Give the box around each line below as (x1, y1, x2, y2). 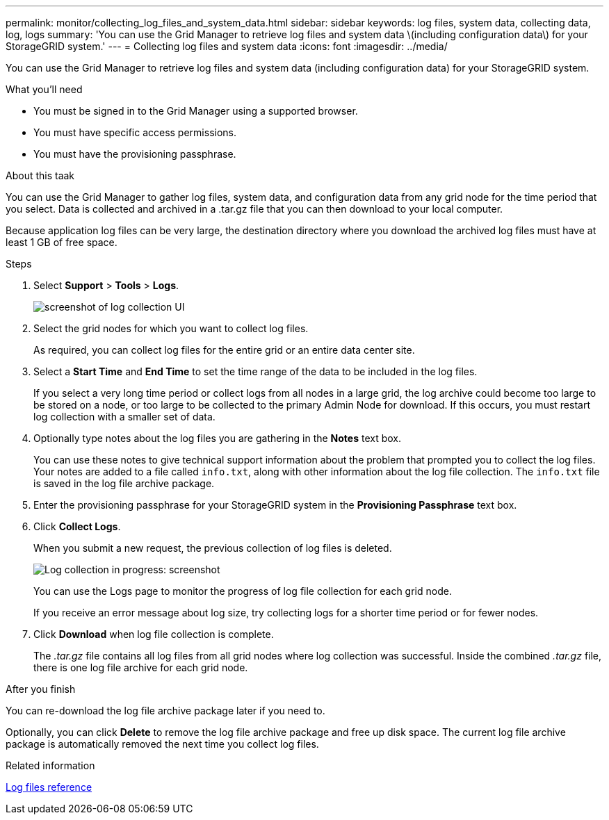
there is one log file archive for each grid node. (33, 662, 248, 673)
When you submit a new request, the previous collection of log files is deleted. (33, 542, 392, 554)
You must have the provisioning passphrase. (33, 148, 236, 160)
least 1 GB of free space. (6, 236, 117, 248)
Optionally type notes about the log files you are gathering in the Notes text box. (33, 432, 402, 444)
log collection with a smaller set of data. (33, 411, 216, 423)
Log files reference (6, 781, 92, 793)
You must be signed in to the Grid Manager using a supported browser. (33, 105, 358, 117)
